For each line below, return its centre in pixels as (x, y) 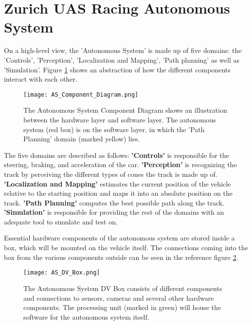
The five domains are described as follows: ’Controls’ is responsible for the (117, 155)
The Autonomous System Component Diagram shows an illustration (125, 110)
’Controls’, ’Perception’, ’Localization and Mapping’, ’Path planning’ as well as (122, 60)
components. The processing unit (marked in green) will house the (122, 307)
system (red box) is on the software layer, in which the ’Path (114, 129)
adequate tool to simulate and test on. (61, 221)
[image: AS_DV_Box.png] (62, 273)
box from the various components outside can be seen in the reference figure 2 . (121, 257)
